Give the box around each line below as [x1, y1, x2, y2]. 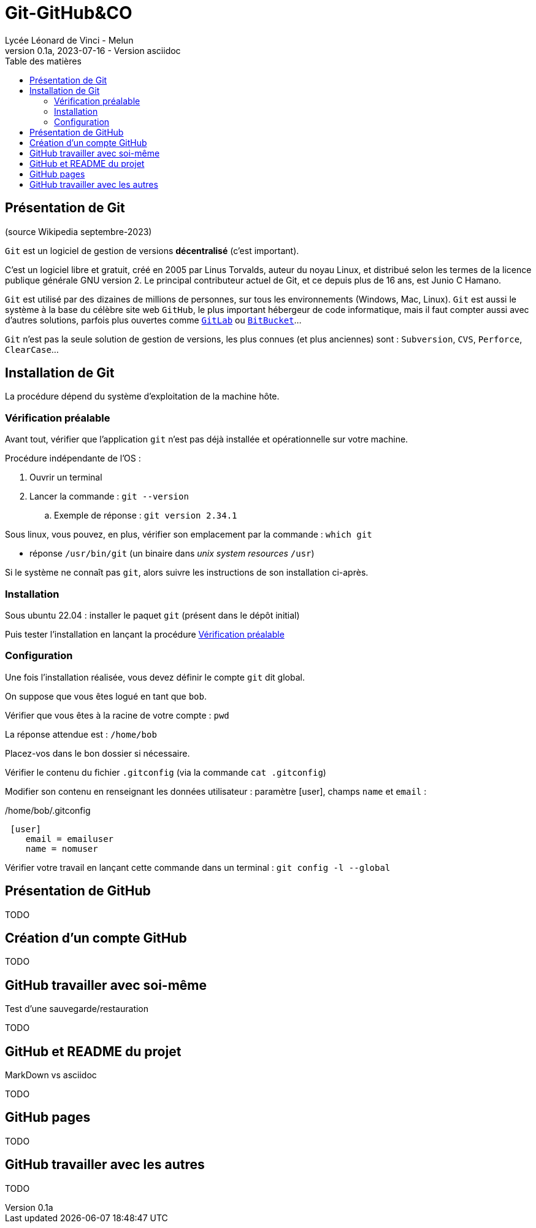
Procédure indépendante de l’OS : [5, 453, 141, 464]
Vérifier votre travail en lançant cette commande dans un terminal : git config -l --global [5, 862, 391, 873]
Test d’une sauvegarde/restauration [5, 1003, 149, 1014]
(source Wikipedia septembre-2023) [5, 226, 152, 237]
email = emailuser [25, 833, 114, 844]
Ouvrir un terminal [29, 472, 102, 483]
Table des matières [5, 55, 82, 66]
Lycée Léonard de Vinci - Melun [5, 34, 134, 45]
